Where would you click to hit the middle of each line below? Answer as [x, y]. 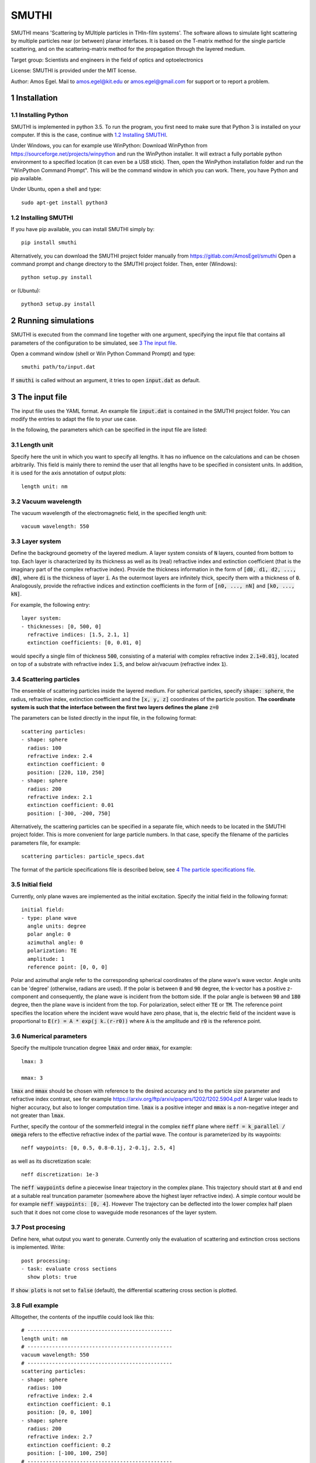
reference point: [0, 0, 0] [68, 967]
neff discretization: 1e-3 [60, 1174]
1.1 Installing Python [39, 115]
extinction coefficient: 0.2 [69, 1445]
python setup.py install [57, 277]
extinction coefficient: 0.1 [69, 1404]
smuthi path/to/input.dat [59, 367]
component [25, 997]
